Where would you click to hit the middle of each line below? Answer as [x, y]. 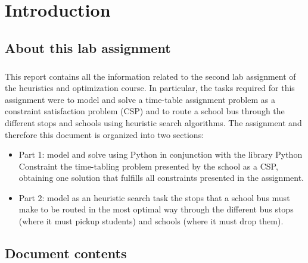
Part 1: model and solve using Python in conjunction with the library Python [161, 154]
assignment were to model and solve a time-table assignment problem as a [140, 99]
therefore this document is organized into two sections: [105, 134]
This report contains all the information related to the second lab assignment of [150, 76]
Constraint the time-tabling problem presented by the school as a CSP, [148, 166]
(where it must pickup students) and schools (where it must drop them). [151, 221]
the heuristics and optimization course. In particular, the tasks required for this [150, 88]
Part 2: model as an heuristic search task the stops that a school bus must [154, 197]
